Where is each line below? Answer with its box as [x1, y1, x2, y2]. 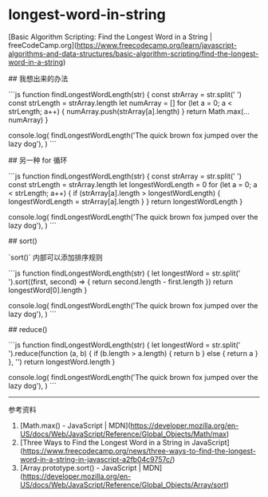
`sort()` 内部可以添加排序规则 [8, 252, 104, 262]
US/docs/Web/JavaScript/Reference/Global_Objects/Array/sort [19, 479, 227, 489]
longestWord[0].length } [8, 285, 88, 295]
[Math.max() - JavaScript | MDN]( [19, 421, 131, 430]
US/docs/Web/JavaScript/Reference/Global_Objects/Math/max [19, 429, 227, 439]
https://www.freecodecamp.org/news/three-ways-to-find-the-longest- [22, 446, 257, 456]
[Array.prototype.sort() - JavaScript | [19, 463, 141, 472]
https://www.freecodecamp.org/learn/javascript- [77, 40, 238, 49]
